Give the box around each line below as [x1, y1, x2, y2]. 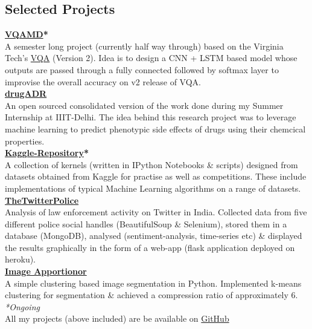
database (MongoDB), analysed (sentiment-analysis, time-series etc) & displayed [5, 229, 302, 242]
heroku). [5, 253, 36, 265]
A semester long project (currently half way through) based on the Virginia [5, 39, 284, 52]
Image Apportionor [5, 265, 87, 278]
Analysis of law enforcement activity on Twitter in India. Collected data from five [5, 206, 307, 218]
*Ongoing [5, 300, 40, 313]
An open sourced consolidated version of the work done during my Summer [5, 99, 284, 111]
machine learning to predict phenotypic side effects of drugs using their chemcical [5, 122, 306, 135]
